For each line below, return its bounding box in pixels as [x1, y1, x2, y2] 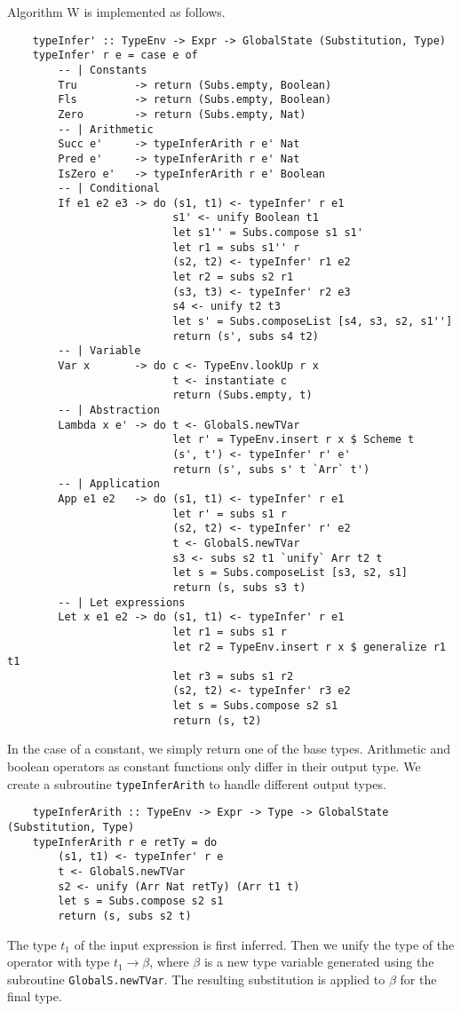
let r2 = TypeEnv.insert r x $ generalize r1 [172, 640, 446, 653]
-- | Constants [58, 63, 147, 76]
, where [149, 952, 189, 971]
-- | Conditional [58, 182, 160, 195]
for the [400, 969, 437, 988]
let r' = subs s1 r [172, 507, 287, 520]
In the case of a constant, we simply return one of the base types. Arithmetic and [7, 739, 451, 758]
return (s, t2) [172, 714, 262, 727]
